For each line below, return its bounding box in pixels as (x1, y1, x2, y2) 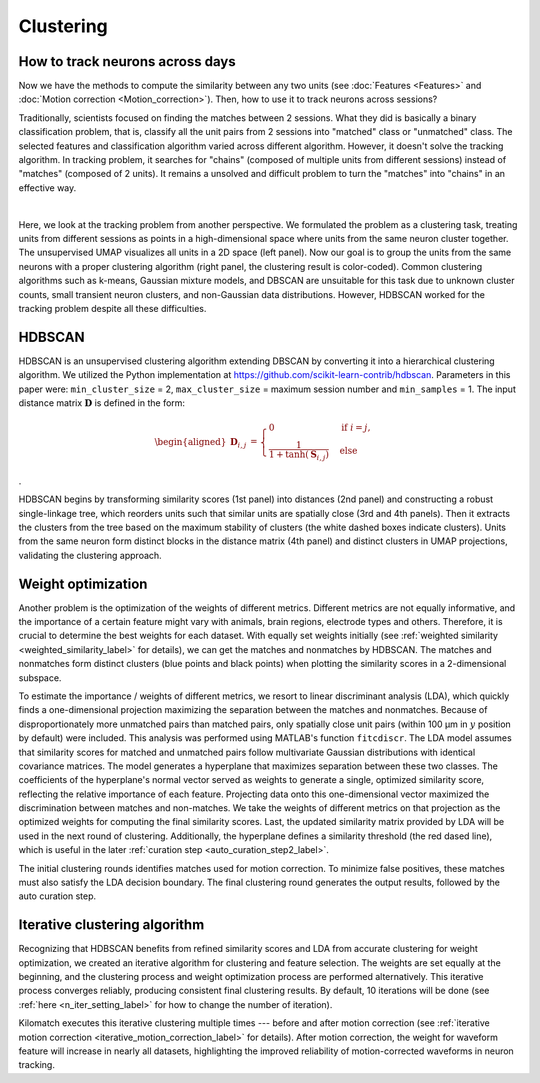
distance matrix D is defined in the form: (18, 397, 185, 409)
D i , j (230, 436, 247, 450)
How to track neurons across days (18, 53, 236, 70)
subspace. (18, 671, 62, 684)
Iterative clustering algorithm (18, 916, 205, 934)
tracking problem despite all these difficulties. (18, 302, 207, 314)
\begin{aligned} (154, 436, 227, 447)
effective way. (18, 181, 77, 194)
